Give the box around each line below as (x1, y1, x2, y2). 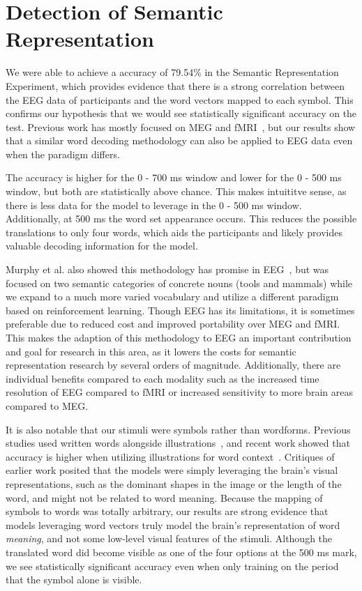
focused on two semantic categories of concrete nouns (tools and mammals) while (6, 275, 353, 290)
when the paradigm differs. (6, 146, 120, 161)
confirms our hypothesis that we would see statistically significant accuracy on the (6, 106, 357, 121)
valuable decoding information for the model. (6, 238, 198, 253)
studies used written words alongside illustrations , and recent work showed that (6, 436, 350, 450)
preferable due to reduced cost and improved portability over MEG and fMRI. (6, 316, 340, 331)
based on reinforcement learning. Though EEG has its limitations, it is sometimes (6, 302, 355, 317)
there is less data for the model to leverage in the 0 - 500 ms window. (6, 197, 302, 212)
